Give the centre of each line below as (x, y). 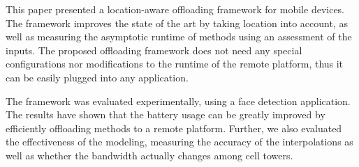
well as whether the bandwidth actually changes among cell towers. (149, 155)
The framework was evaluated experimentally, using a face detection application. (178, 101)
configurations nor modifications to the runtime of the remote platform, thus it (175, 64)
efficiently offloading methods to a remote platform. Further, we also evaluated (174, 128)
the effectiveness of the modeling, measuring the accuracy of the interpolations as (179, 142)
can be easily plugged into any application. (97, 77)
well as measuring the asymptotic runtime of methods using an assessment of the (179, 37)
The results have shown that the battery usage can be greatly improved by (166, 114)
